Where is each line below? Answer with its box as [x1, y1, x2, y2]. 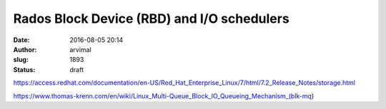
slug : [13, 56, 29, 64]
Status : [13, 65, 36, 74]
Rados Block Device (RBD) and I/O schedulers [13, 11, 289, 26]
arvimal [69, 45, 92, 53]
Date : [13, 36, 30, 44]
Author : [13, 45, 37, 53]
